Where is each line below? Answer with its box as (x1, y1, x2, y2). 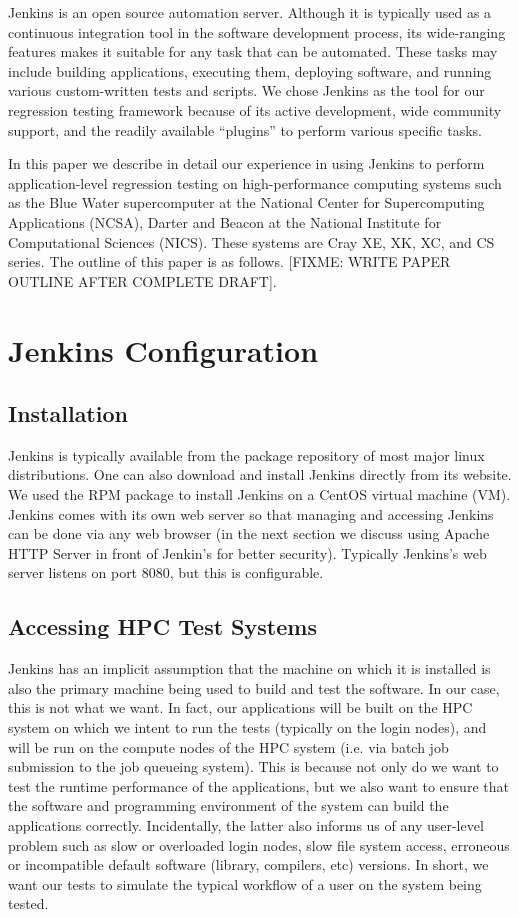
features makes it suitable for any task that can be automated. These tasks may (8, 41, 498, 62)
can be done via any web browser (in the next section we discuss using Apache (8, 523, 490, 544)
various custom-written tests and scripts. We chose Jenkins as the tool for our (8, 80, 485, 101)
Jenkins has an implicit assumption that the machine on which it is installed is (8, 658, 491, 679)
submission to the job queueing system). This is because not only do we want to (8, 756, 499, 777)
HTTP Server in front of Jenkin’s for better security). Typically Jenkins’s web (8, 542, 487, 563)
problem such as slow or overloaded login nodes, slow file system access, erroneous (8, 834, 510, 855)
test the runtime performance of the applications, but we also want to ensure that (8, 775, 509, 796)
